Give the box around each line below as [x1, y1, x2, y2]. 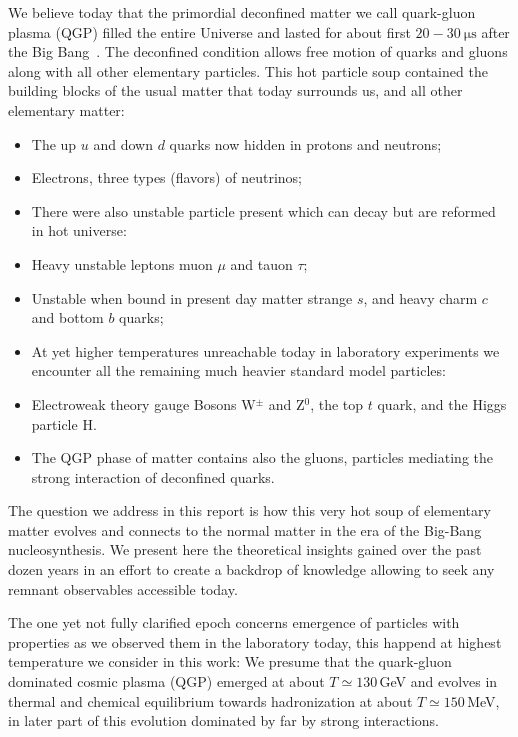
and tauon [230, 253, 293, 274]
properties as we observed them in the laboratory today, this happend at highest [8, 631, 502, 652]
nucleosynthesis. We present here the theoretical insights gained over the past [8, 539, 482, 560]
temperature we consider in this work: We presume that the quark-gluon [8, 651, 452, 672]
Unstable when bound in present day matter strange [31, 287, 353, 308]
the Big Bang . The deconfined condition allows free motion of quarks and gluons [8, 41, 508, 62]
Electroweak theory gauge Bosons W [31, 393, 256, 414]
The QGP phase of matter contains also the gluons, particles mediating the [31, 447, 493, 468]
